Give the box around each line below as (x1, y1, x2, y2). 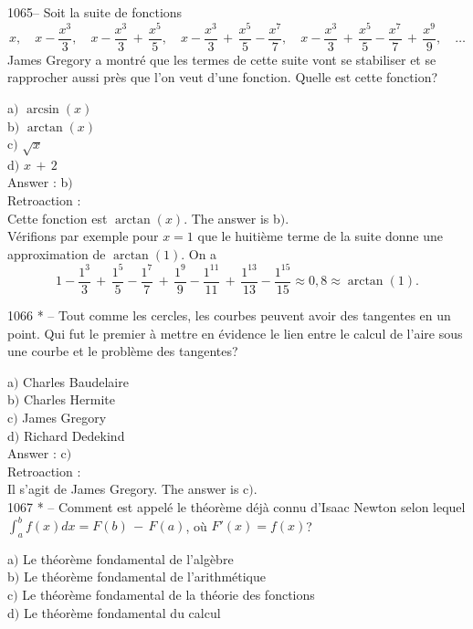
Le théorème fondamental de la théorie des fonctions (22, 585, 315, 604)
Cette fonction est (7, 208, 108, 227)
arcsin (26, 102, 59, 116)
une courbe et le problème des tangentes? (7, 341, 238, 361)
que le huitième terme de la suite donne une (197, 226, 443, 246)
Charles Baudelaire (23, 372, 129, 391)
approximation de (7, 244, 106, 263)
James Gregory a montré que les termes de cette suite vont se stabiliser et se (7, 49, 436, 68)
